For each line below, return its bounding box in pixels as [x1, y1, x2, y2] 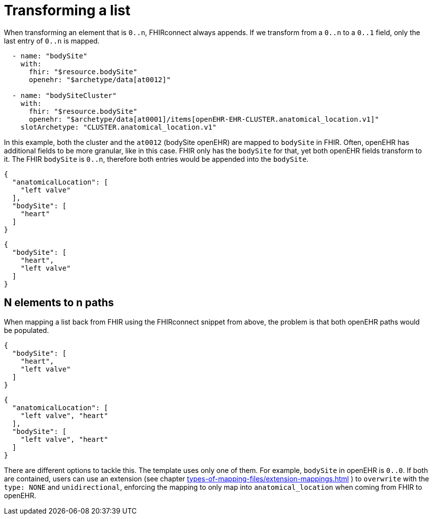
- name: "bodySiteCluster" [12, 91, 117, 99]
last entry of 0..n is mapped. [4, 36, 100, 45]
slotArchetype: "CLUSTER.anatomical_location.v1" [20, 123, 216, 131]
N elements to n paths [4, 296, 114, 309]
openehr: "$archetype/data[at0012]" [29, 75, 171, 84]
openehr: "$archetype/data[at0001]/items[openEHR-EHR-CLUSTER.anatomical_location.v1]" [29, 115, 379, 123]
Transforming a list [4, 2, 130, 19]
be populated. [4, 326, 49, 334]
